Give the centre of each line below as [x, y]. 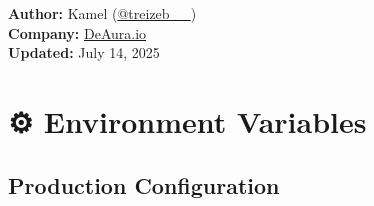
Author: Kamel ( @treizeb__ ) [102, 13]
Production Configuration [144, 184]
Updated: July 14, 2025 [84, 52]
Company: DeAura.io [77, 32]
